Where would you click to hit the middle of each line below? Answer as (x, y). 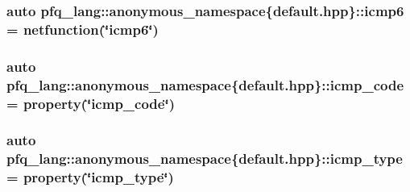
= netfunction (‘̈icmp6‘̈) (83, 29)
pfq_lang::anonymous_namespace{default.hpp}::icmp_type (205, 159)
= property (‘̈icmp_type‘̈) (90, 177)
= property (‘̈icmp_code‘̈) (91, 103)
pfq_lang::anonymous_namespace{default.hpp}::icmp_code (205, 84)
